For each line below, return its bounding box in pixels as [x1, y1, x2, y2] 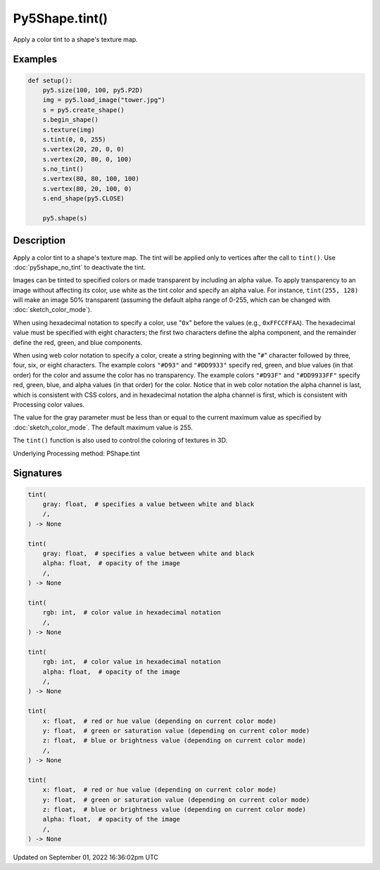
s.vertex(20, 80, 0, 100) [42, 155, 132, 163]
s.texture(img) [42, 125, 95, 134]
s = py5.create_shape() [42, 106, 125, 114]
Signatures [13, 467, 63, 479]
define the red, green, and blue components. [13, 338, 143, 346]
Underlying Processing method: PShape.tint [13, 449, 140, 458]
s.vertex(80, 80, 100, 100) [42, 175, 140, 183]
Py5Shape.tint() [13, 11, 108, 26]
